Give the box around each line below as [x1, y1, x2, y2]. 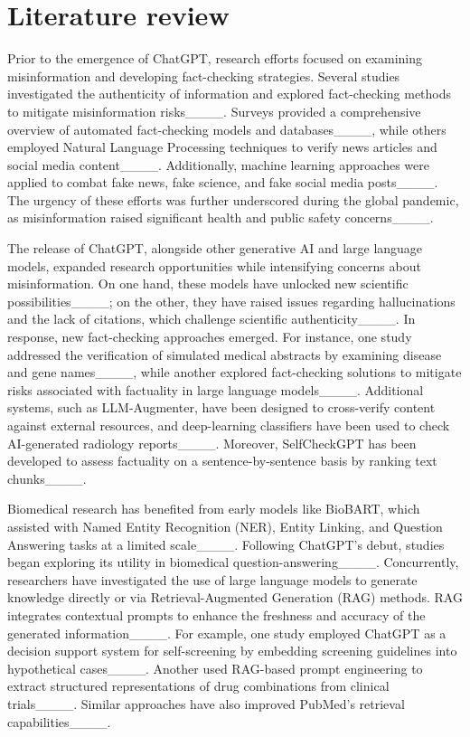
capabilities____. [7, 712, 111, 731]
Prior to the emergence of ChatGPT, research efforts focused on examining [7, 49, 423, 68]
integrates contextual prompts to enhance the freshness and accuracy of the [7, 605, 426, 624]
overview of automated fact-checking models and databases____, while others [7, 119, 446, 138]
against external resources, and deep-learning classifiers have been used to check [7, 416, 450, 434]
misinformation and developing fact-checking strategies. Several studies [7, 66, 400, 85]
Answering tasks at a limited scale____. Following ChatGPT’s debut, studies [7, 534, 445, 553]
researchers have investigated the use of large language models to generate [7, 570, 418, 589]
